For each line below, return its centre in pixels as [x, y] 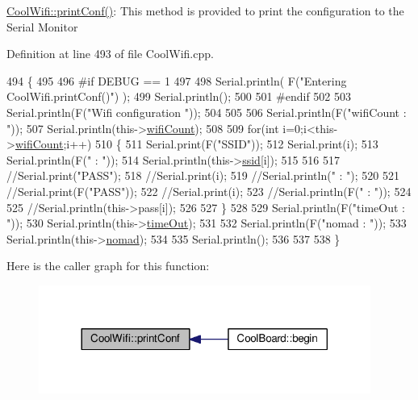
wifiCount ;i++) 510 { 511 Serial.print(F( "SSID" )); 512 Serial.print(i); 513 [196, 144]
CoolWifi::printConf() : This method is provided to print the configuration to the [205, 10]
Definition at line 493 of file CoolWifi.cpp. [110, 54]
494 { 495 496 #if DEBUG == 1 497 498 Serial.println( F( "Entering [177, 80]
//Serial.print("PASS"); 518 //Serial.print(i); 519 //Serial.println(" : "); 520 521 [203, 175]
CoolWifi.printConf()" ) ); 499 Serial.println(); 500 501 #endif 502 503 [179, 96]
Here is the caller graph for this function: [108, 266]
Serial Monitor [42, 26]
